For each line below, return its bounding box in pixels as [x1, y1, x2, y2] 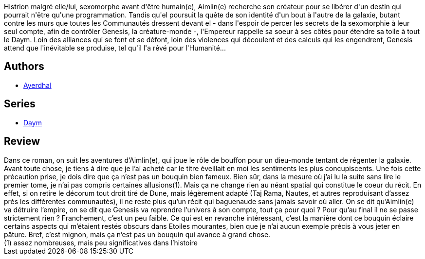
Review [4, 135, 40, 148]
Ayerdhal [23, 81, 52, 89]
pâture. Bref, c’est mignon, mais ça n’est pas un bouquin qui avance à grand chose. [4, 230, 271, 239]
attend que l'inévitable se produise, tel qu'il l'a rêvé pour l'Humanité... [4, 44, 226, 52]
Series [4, 98, 36, 110]
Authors [4, 60, 44, 73]
